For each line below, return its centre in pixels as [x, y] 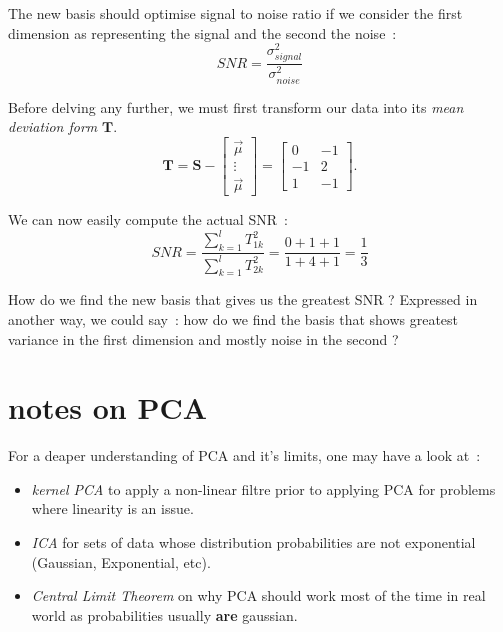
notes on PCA [108, 407]
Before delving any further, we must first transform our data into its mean [236, 106]
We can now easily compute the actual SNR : [148, 219]
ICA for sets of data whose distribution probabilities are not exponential [253, 542]
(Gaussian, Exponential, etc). [121, 561]
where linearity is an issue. [112, 508]
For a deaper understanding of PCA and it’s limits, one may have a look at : [244, 455]
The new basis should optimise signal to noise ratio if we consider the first [235, 13]
